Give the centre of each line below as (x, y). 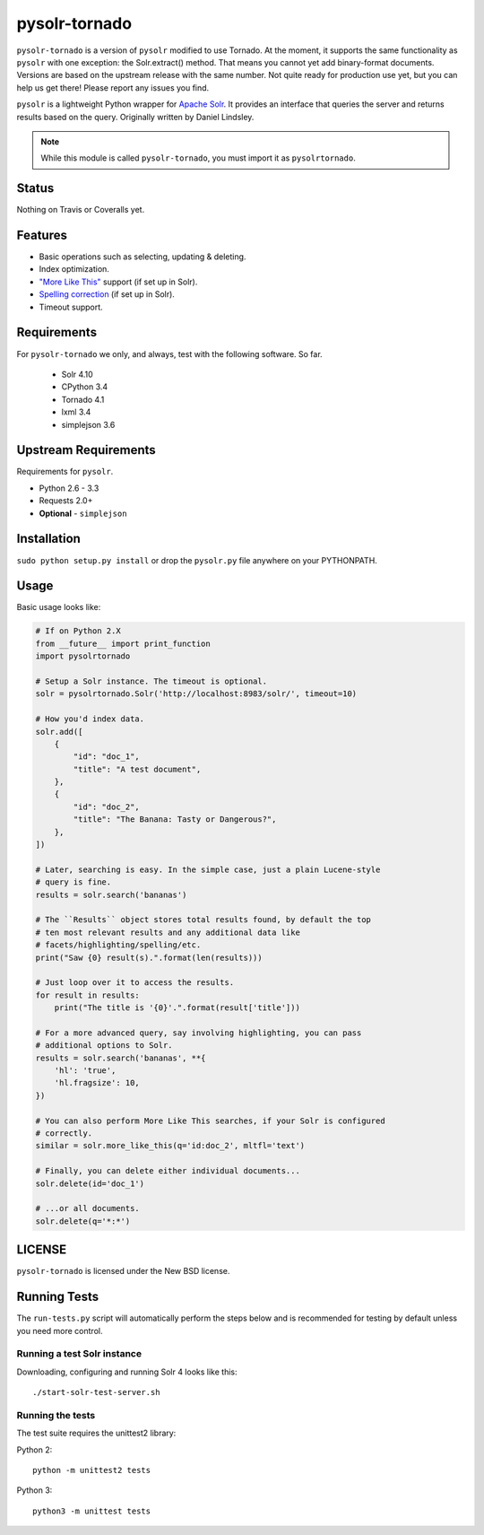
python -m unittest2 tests (92, 1470)
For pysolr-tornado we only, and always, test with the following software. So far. (169, 353)
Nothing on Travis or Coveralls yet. (81, 210)
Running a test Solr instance (79, 1354)
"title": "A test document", (137, 769)
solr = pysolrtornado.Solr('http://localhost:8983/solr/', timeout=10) (196, 694)
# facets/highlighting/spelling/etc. (118, 945)
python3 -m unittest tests (92, 1511)
